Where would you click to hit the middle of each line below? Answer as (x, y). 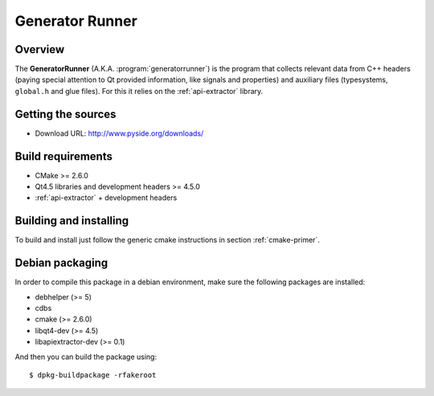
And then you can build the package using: (86, 357)
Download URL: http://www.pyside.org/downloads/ (119, 133)
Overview (40, 49)
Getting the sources (66, 114)
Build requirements (63, 156)
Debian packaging (61, 263)
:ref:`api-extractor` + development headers (106, 198)
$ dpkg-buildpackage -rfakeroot (93, 375)
